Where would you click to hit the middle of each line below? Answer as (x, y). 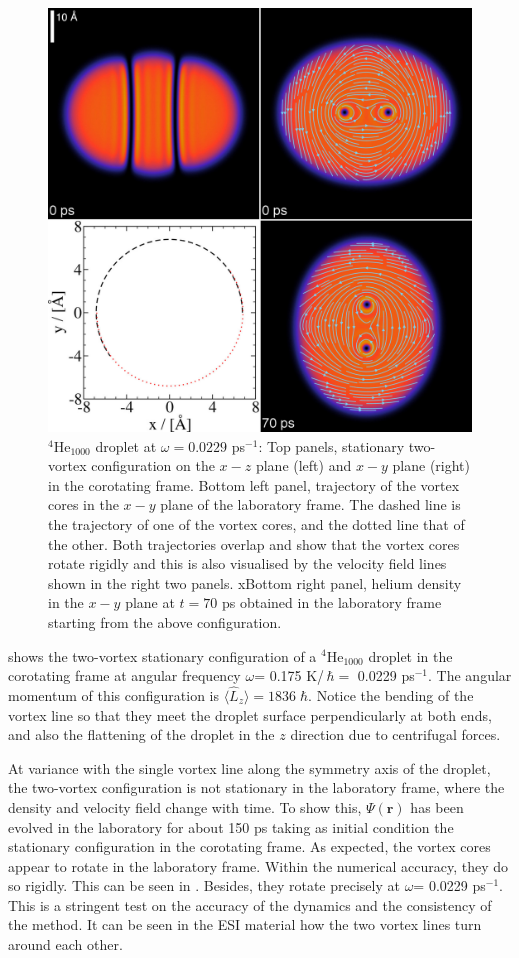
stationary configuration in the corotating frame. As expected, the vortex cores (249, 846)
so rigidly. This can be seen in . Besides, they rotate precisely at (204, 885)
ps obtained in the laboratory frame (331, 602)
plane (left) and (303, 465)
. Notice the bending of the (391, 694)
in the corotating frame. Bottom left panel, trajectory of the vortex (254, 484)
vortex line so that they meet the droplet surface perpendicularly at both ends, (250, 714)
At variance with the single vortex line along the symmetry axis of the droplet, (249, 767)
